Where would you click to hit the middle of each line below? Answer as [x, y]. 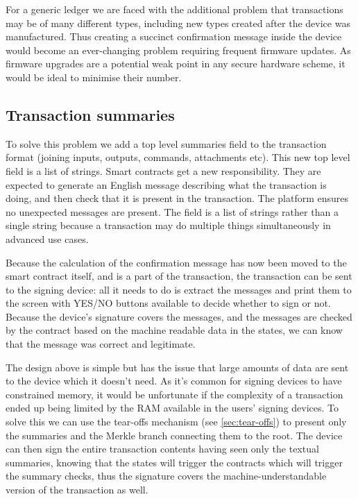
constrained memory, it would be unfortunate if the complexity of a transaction [174, 394]
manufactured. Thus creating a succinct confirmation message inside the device [174, 36]
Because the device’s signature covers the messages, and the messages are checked [179, 316]
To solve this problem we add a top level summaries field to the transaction [166, 143]
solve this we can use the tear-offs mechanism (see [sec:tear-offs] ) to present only [176, 422]
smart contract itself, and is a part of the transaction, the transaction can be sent [179, 276]
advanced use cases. [47, 238]
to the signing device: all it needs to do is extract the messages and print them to [179, 289]
